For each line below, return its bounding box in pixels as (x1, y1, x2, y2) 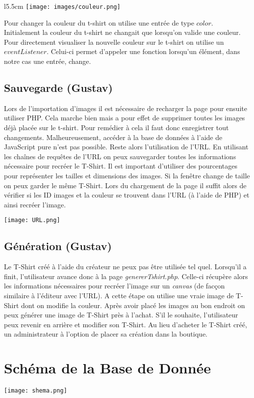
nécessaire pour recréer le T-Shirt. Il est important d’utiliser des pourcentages (4, 161, 238, 171)
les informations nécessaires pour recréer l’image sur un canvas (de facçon (4, 281, 225, 291)
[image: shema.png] (4, 387, 67, 395)
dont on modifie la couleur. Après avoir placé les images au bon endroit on (21, 300, 245, 310)
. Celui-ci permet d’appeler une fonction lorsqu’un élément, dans (47, 46, 240, 57)
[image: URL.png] (4, 217, 60, 224)
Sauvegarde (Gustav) (4, 80, 113, 95)
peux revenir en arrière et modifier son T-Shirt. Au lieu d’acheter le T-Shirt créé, (4, 319, 247, 329)
